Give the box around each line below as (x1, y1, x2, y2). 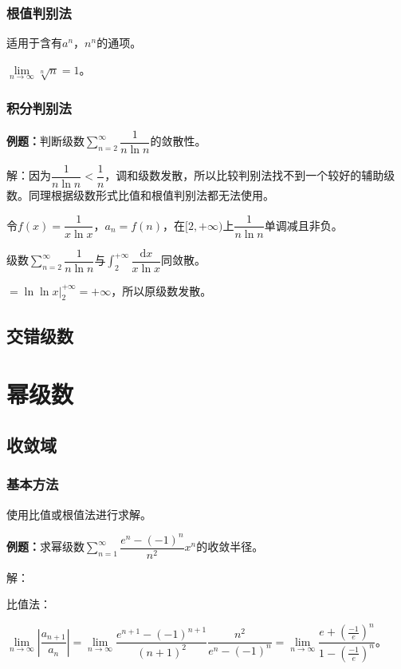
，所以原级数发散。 (111, 282, 212, 299)
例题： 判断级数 (6, 133, 85, 149)
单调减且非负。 (264, 216, 343, 233)
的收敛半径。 (196, 538, 264, 555)
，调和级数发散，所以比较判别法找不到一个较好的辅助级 (104, 167, 395, 184)
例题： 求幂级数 (6, 538, 85, 555)
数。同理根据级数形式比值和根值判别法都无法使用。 (6, 186, 274, 203)
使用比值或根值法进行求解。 (6, 505, 151, 522)
